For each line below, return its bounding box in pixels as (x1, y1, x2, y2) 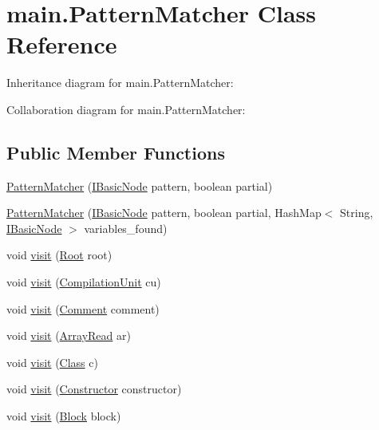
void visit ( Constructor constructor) (6, 381, 182, 397)
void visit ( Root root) (6, 247, 113, 263)
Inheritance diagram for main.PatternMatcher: (6, 74, 234, 91)
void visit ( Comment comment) (6, 300, 160, 317)
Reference (6, 28, 117, 61)
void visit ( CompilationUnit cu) (6, 274, 161, 290)
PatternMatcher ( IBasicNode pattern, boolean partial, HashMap (6, 204, 322, 221)
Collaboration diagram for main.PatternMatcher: (6, 101, 246, 117)
